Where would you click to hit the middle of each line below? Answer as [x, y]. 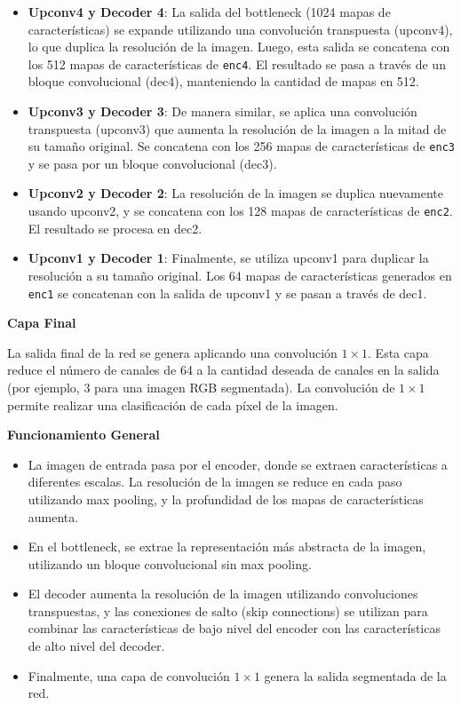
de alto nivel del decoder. [96, 646]
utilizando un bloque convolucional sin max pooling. [170, 563]
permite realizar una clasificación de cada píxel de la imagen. [173, 404]
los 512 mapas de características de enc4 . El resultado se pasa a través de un [237, 63]
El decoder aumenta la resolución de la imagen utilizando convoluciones [223, 594]
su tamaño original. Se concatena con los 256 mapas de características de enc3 [241, 146]
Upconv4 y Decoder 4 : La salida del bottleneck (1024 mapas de [209, 12]
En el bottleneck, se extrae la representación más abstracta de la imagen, [227, 547]
